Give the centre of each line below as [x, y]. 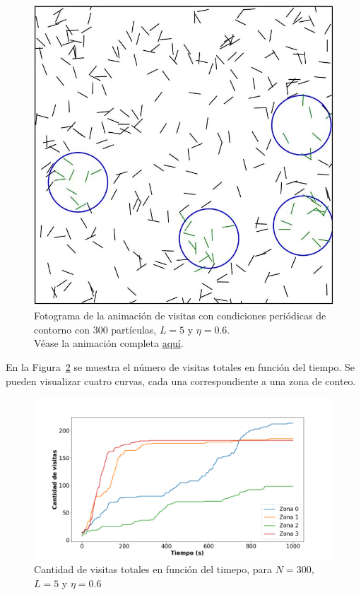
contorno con [62, 329]
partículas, [134, 329]
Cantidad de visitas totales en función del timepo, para [153, 569]
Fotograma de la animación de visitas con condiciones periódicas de [180, 316]
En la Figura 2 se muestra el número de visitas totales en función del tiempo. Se [180, 366]
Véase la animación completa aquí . [109, 343]
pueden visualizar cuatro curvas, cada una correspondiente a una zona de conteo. [181, 381]
